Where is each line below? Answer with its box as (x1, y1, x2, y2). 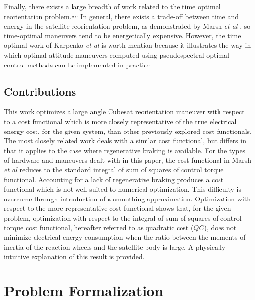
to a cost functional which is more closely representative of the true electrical (4, 116, 237, 126)
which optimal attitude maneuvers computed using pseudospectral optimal (4, 49, 229, 60)
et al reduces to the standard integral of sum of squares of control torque (4, 164, 224, 174)
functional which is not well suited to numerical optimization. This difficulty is (4, 184, 242, 194)
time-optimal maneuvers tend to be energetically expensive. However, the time (4, 30, 241, 40)
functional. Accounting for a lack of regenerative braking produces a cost (4, 174, 224, 184)
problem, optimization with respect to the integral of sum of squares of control (4, 212, 242, 223)
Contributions (4, 83, 76, 99)
